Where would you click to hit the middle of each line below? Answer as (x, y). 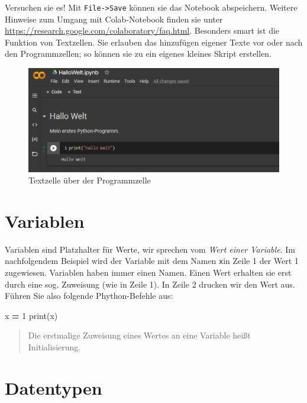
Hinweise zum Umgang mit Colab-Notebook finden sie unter (114, 19)
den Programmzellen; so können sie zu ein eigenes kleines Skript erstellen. (138, 54)
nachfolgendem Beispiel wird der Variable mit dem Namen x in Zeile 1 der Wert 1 (152, 261)
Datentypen (54, 387)
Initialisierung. (54, 347)
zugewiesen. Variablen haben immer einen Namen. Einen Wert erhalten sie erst (148, 273)
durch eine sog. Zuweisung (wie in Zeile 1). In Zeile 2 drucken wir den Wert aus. (150, 284)
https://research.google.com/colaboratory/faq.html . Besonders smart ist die (142, 30)
